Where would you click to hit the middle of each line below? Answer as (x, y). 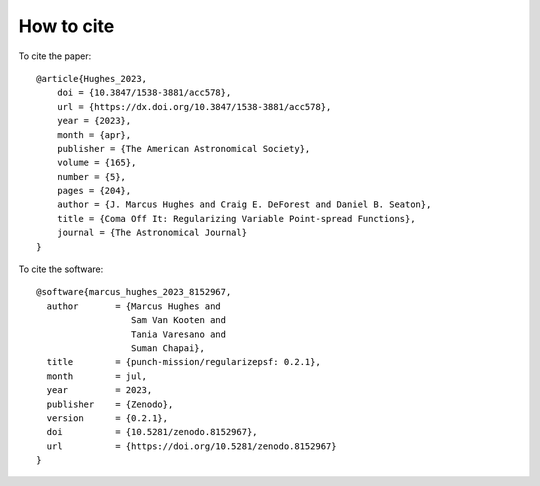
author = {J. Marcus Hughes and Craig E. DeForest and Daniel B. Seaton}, (244, 204)
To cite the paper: (55, 56)
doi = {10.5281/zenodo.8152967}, (152, 432)
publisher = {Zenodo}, (110, 404)
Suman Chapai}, (167, 348)
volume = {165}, (96, 163)
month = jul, (97, 376)
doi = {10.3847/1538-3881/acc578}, (144, 93)
